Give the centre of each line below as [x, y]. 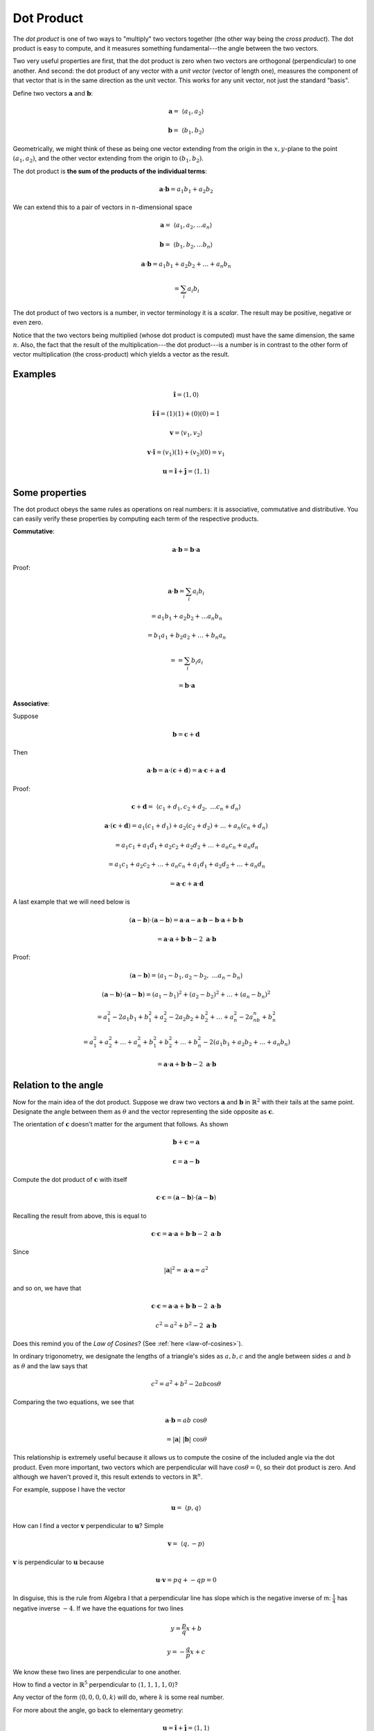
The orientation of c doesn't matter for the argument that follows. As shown [121, 1124]
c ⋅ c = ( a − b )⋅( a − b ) [186, 1198]
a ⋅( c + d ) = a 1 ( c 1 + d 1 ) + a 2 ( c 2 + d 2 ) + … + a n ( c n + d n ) [186, 827]
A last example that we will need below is [72, 902]
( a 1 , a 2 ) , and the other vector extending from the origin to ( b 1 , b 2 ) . [108, 159]
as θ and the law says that [50, 1366]
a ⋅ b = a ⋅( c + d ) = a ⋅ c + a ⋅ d [186, 771]
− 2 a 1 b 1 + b [130, 1018]
